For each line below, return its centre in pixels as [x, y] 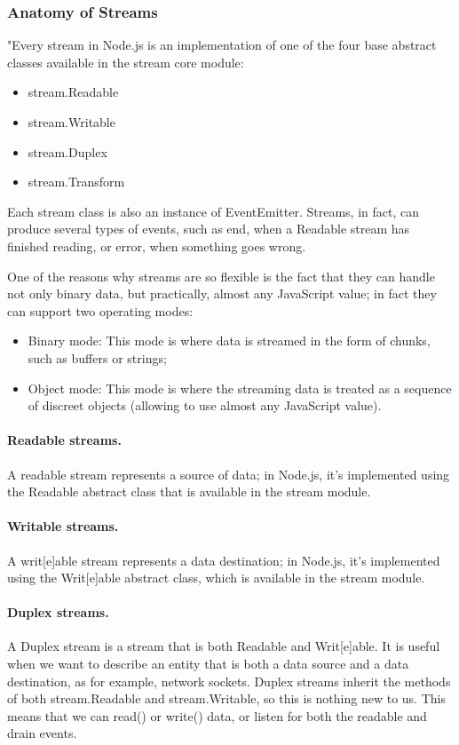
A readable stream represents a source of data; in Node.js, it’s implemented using [229, 474]
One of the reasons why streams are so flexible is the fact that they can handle [221, 276]
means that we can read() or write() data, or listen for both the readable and [217, 715]
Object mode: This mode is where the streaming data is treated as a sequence [240, 388]
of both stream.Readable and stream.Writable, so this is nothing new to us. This [226, 698]
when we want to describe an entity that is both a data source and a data [208, 664]
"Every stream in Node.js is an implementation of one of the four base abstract [222, 45]
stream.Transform [76, 182]
